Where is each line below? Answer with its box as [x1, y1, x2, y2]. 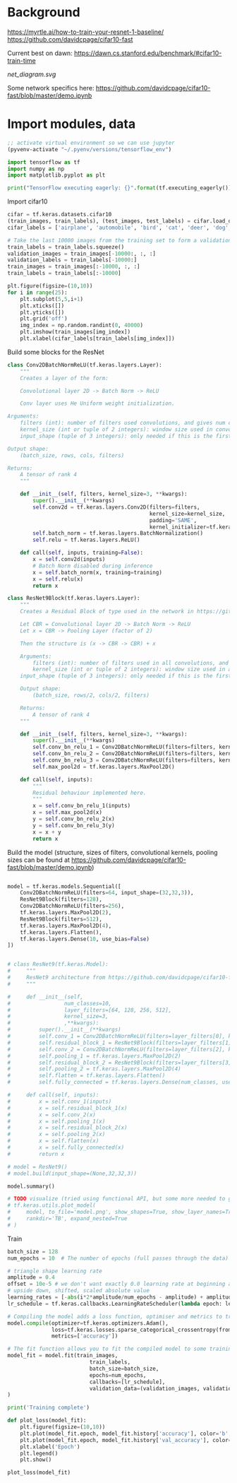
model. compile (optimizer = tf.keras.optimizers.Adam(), [7, 1319, 169, 1327]
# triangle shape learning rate [7, 1268, 102, 1275]
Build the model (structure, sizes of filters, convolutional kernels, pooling [7, 848, 218, 856]
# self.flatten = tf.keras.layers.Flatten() [7, 1072, 166, 1080]
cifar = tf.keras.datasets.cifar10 [7, 211, 112, 218]
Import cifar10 [7, 197, 48, 206]
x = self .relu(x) [32, 575, 83, 583]
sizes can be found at [7, 856, 71, 864]
